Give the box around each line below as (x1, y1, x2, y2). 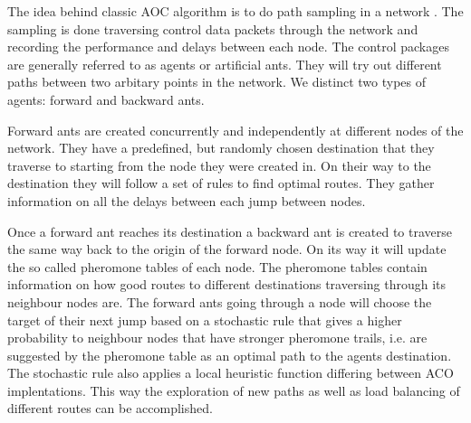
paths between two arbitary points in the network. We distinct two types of (7, 72, 427, 91)
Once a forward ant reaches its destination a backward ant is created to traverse (7, 221, 452, 240)
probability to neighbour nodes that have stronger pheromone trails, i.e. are (7, 328, 428, 347)
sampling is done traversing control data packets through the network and (7, 19, 418, 38)
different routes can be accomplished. (7, 399, 213, 418)
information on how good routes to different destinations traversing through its (7, 275, 447, 294)
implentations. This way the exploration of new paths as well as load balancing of (7, 381, 460, 399)
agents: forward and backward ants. (7, 89, 205, 108)
